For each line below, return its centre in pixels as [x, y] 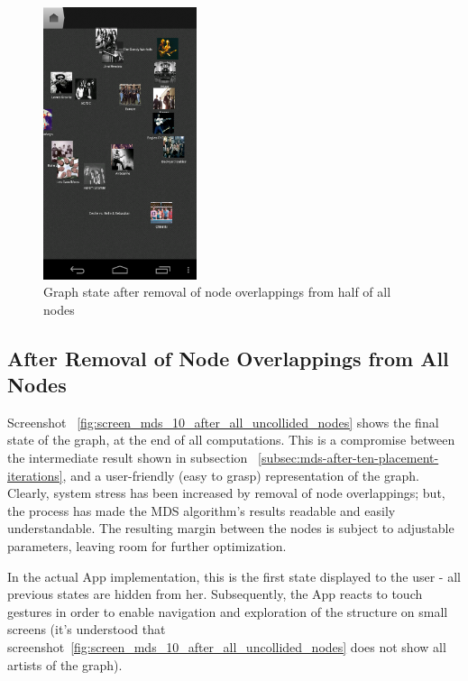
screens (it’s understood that [87, 629]
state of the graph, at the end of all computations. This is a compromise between [231, 440]
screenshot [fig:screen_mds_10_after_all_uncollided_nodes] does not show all [227, 647]
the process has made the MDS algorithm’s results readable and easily [202, 510]
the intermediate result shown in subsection [128, 458]
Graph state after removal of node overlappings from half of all [217, 292]
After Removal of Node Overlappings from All [228, 358]
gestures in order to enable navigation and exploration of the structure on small [228, 611]
